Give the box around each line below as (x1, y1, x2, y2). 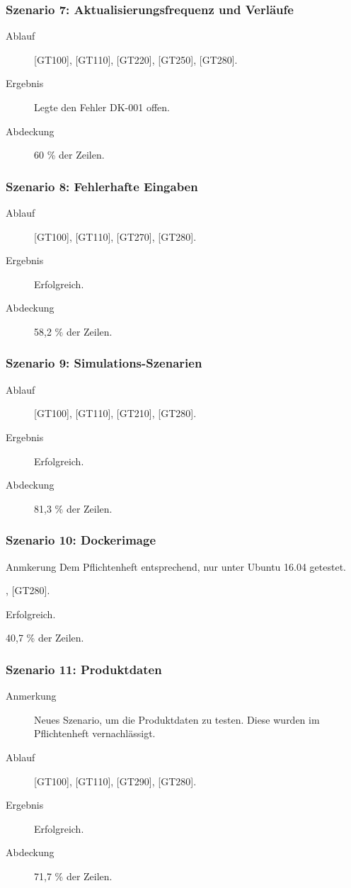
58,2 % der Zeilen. (34, 324, 113, 338)
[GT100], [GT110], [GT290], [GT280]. (34, 773, 197, 788)
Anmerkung (6, 688, 57, 703)
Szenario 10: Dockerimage (6, 531, 156, 549)
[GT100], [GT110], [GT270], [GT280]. (34, 229, 197, 244)
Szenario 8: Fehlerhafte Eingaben (6, 177, 198, 195)
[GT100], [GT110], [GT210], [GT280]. (34, 406, 197, 421)
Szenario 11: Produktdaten (6, 660, 162, 678)
